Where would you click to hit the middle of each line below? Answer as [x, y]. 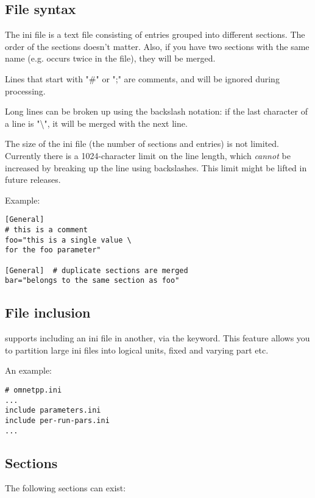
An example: [28, 370]
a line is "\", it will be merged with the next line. [96, 123]
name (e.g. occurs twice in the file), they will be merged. [110, 58]
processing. [25, 91]
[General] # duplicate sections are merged [97, 270]
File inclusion [48, 312]
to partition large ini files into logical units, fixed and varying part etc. [137, 350]
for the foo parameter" [53, 250]
